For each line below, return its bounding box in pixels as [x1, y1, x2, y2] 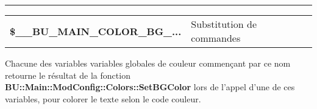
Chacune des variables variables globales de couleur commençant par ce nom [5, 57, 291, 69]
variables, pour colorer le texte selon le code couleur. [5, 92, 201, 105]
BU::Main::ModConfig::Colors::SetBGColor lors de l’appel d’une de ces [5, 81, 295, 93]
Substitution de [191, 17, 257, 31]
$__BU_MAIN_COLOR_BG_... [10, 24, 182, 38]
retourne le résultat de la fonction [5, 68, 130, 81]
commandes [191, 31, 241, 45]
